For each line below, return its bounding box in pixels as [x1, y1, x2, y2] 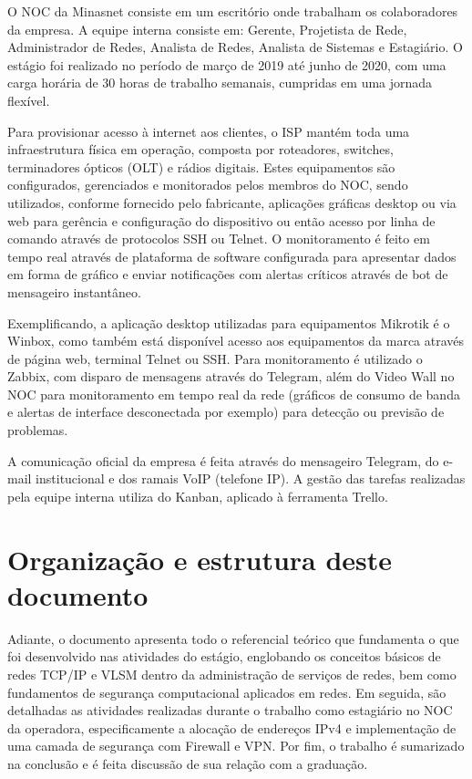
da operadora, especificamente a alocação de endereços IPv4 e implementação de [7, 718, 457, 737]
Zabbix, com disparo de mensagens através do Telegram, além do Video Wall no [7, 367, 455, 386]
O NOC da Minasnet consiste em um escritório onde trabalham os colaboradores [7, 2, 458, 20]
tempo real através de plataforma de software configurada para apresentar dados [7, 246, 457, 265]
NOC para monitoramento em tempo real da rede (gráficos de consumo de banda [7, 384, 460, 403]
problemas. [7, 421, 68, 440]
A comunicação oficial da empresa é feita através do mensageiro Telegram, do [7, 451, 439, 470]
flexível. [7, 90, 50, 109]
